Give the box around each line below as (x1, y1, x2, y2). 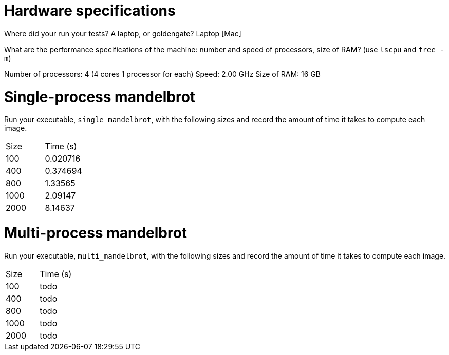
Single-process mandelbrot (4, 88, 196, 106)
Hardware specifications (4, 2, 176, 19)
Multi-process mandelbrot (4, 224, 188, 242)
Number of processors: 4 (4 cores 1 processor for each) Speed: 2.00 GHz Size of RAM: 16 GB (4, 69, 321, 78)
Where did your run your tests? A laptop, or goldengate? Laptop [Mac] (4, 29, 241, 38)
